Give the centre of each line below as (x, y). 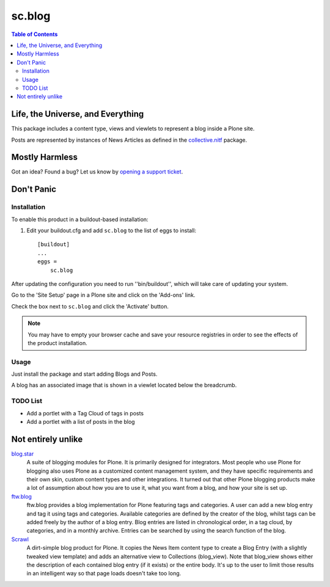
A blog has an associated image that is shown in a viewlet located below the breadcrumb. (124, 385)
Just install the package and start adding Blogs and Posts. (84, 374)
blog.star (23, 454)
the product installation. (58, 343)
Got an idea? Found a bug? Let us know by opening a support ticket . (97, 172)
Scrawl (20, 539)
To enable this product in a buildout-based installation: (80, 219)
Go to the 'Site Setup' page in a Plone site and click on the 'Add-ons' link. (103, 295)
